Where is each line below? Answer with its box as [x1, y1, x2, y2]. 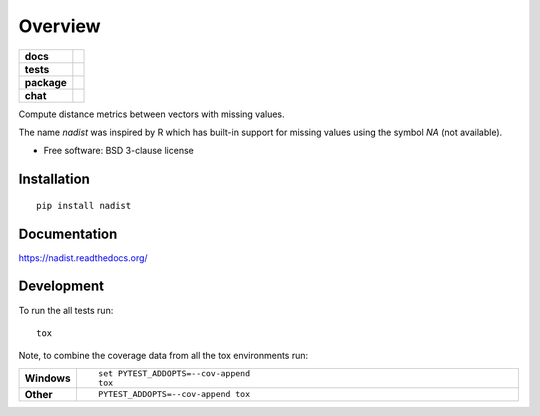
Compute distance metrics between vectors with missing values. [18, 108, 285, 120]
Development [18, 278, 105, 295]
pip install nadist [36, 200, 132, 211]
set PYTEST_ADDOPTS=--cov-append [98, 368, 250, 379]
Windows [24, 371, 71, 385]
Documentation [18, 225, 118, 242]
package [24, 75, 67, 89]
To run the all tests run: [18, 304, 114, 316]
